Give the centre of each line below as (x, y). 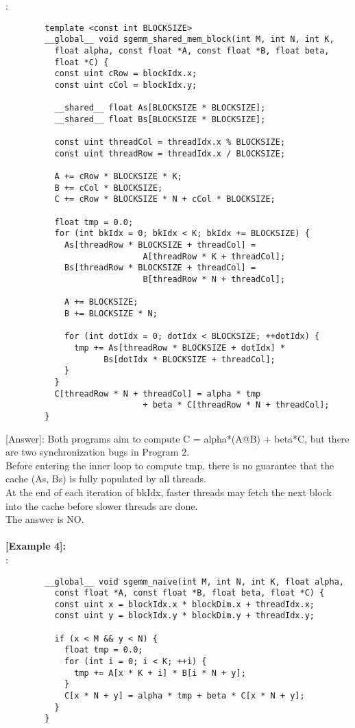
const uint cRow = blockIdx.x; (126, 74)
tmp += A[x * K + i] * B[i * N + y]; (160, 673)
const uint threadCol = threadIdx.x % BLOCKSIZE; (170, 142)
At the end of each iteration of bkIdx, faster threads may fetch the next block (169, 492)
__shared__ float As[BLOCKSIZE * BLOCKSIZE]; (160, 108)
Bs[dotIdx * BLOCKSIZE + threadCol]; (189, 359)
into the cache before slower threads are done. (102, 505)
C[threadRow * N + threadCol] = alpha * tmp (158, 394)
